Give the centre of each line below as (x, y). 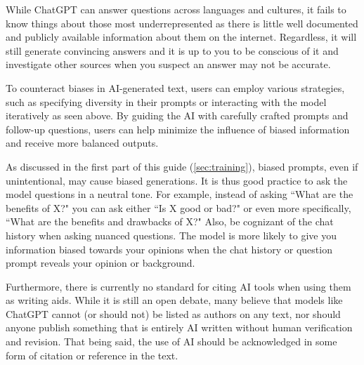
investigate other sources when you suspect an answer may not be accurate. (168, 64)
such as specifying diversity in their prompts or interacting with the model (166, 101)
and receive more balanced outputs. (82, 143)
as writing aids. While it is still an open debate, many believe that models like (174, 300)
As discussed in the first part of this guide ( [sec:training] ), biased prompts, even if (182, 166)
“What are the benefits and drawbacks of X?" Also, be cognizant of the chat (170, 221)
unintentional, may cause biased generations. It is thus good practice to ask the (177, 180)
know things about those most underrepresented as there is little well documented (182, 23)
